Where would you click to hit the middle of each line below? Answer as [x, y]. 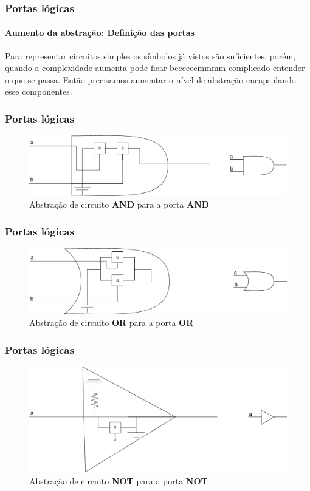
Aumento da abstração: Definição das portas [100, 32]
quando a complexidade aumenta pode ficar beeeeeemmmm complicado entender [155, 68]
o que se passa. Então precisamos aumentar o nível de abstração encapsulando [150, 79]
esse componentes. [39, 91]
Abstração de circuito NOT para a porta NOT [119, 480]
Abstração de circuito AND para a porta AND [119, 204]
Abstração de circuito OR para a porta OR [112, 323]
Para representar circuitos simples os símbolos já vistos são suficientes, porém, [150, 56]
